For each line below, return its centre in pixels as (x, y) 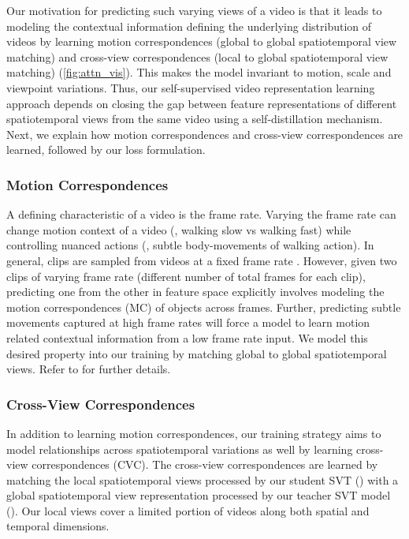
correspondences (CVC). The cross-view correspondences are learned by (205, 464)
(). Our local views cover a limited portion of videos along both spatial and (188, 510)
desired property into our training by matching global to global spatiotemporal (197, 353)
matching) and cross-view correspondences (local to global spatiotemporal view (197, 56)
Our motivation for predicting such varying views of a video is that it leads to (194, 10)
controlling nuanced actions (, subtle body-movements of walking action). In (190, 245)
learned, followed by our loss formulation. (106, 150)
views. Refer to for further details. (89, 369)
